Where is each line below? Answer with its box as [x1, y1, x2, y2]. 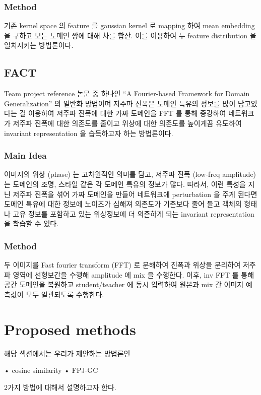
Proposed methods [4, 318, 136, 339]
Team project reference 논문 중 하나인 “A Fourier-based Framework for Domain [4, 88, 250, 99]
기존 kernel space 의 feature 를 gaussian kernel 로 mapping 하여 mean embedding [4, 20, 255, 31]
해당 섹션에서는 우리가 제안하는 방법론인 [4, 348, 130, 358]
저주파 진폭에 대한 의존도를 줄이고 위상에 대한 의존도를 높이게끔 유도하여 [13, 117, 242, 128]
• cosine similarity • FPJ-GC [4, 365, 98, 375]
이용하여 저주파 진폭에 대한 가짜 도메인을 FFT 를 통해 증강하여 [28, 108, 226, 118]
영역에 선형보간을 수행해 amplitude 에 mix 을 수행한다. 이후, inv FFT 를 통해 [13, 269, 254, 280]
